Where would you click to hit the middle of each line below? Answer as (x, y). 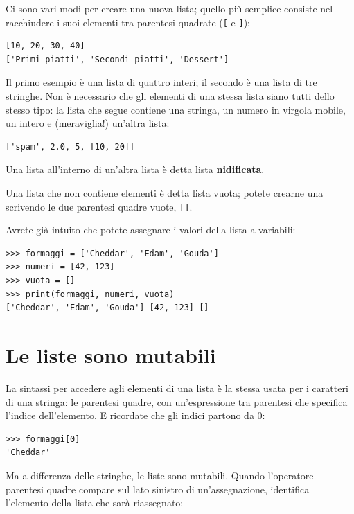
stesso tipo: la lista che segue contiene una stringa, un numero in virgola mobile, (176, 109)
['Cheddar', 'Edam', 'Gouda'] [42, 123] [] (107, 308)
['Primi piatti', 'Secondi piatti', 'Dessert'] (117, 59)
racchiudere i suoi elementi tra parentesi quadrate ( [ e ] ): (128, 22)
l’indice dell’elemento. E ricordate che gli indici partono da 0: (135, 415)
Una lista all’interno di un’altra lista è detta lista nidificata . (135, 169)
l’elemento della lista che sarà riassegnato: (95, 503)
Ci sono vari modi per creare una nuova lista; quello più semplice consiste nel (169, 8)
